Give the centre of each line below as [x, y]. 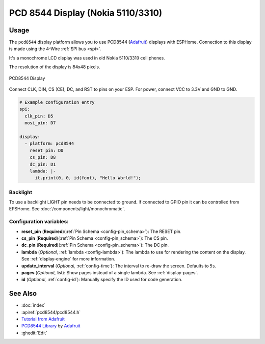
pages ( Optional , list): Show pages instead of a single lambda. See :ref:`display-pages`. [110, 272]
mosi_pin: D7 [40, 123]
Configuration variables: [39, 222]
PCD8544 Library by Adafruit [51, 326]
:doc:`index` [33, 305]
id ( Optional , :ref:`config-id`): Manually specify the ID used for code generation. [102, 280]
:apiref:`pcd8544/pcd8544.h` [51, 312]
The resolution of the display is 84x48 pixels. [54, 67]
